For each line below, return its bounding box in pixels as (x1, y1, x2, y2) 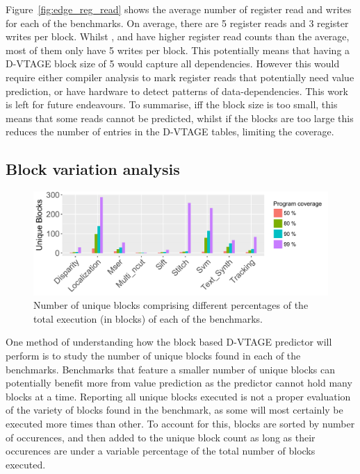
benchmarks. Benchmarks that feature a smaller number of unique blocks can (6, 362, 335, 376)
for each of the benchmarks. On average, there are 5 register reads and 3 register (6, 15, 349, 30)
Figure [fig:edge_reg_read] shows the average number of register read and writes (6, 2, 352, 16)
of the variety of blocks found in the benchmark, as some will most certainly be (6, 403, 343, 417)
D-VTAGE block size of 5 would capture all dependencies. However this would (6, 56, 340, 71)
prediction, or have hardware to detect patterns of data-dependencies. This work (6, 83, 348, 98)
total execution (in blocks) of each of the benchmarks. (33, 311, 263, 325)
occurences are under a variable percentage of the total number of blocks (6, 443, 316, 458)
